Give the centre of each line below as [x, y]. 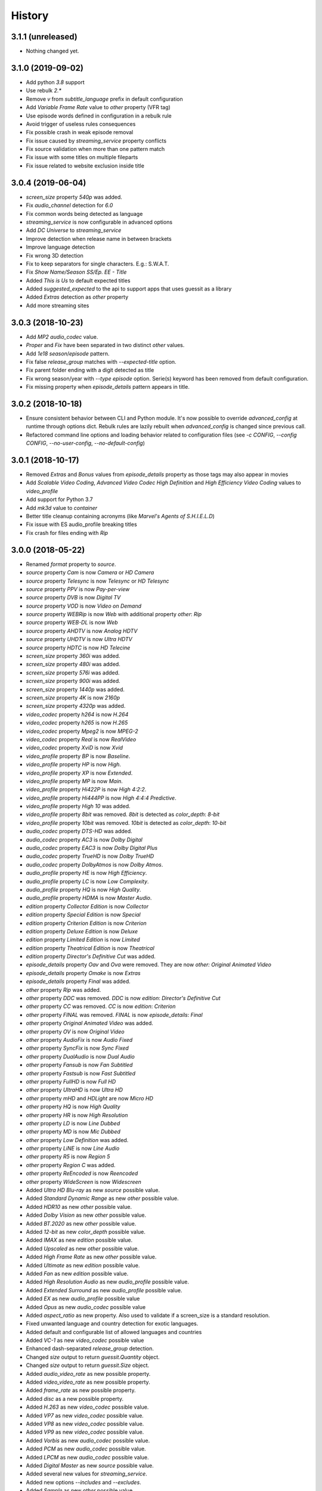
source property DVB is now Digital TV [73, 598]
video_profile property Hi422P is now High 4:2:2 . [86, 790]
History [30, 16]
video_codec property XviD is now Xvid [75, 748]
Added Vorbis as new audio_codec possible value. [88, 1440]
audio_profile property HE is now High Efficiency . [86, 873]
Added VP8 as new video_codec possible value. [85, 1424]
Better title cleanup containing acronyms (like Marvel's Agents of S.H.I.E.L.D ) [120, 516]
